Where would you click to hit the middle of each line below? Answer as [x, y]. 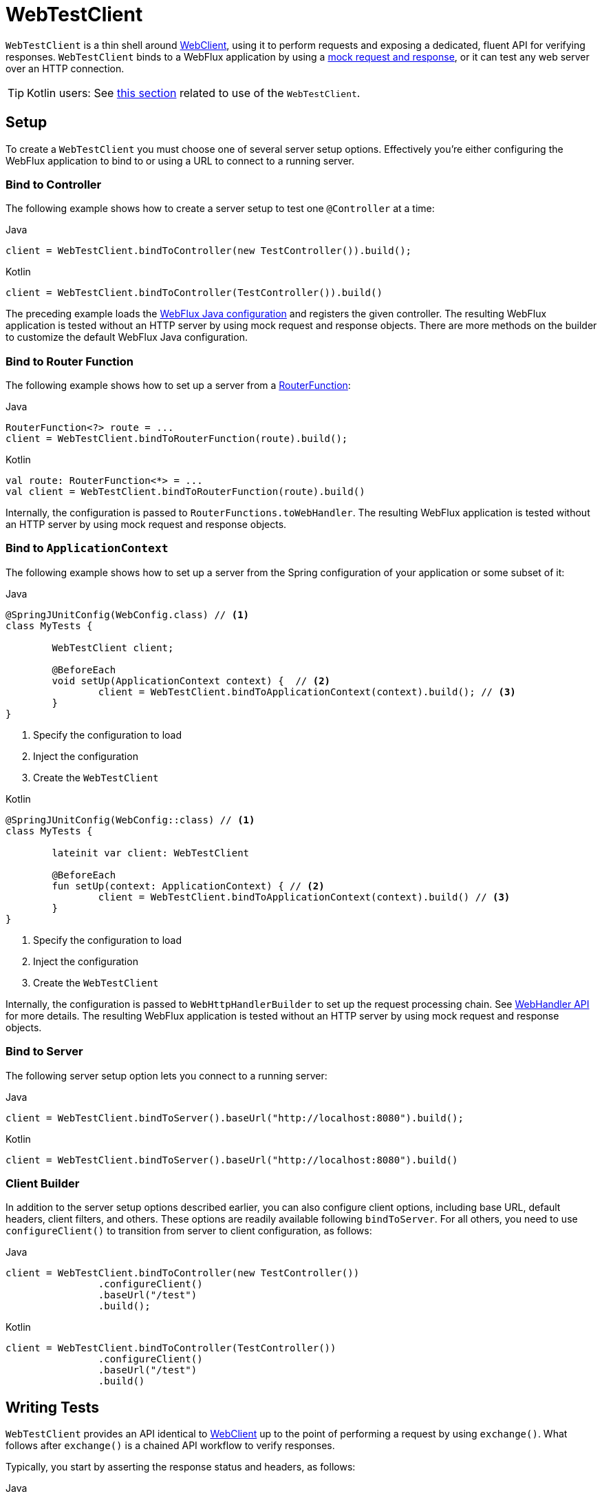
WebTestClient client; [113, 647]
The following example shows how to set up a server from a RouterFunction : [178, 386]
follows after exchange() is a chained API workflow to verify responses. [170, 1446]
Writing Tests [53, 1407]
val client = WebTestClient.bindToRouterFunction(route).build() [185, 492]
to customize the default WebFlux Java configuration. [127, 337]
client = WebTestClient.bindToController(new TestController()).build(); [209, 251]
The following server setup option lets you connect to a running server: [166, 1075]
